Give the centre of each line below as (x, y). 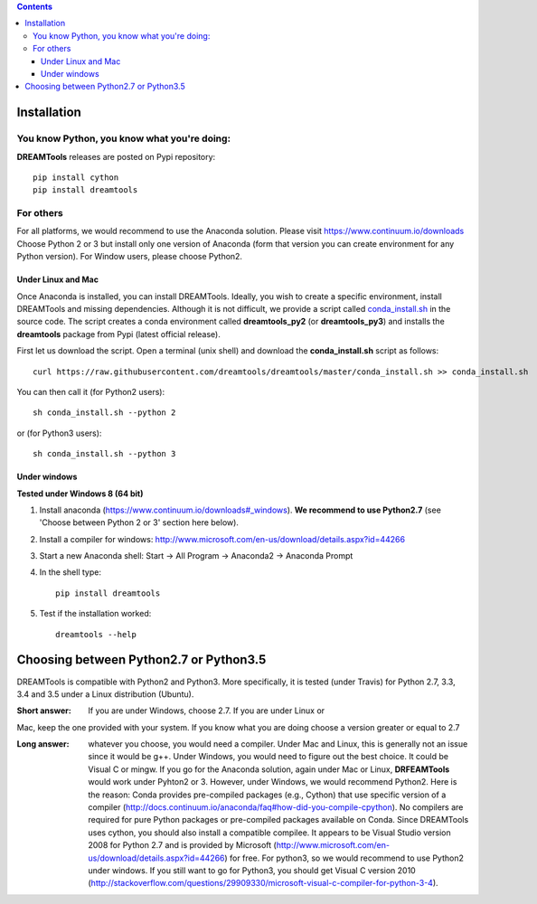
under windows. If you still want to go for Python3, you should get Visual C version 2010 (252, 871)
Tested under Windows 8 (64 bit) (80, 494)
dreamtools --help (96, 634)
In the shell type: (70, 572)
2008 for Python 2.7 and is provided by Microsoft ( (183, 845)
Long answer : (43, 744)
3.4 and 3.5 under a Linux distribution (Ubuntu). (105, 694)
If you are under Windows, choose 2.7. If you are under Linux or (207, 711)
